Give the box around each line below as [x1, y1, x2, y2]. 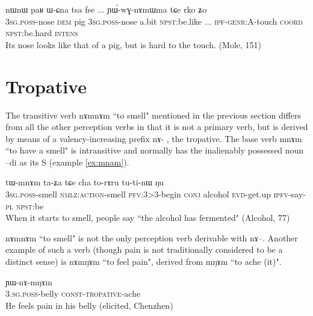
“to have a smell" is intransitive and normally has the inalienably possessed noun [5, 144, 304, 156]
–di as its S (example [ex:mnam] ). [5, 155, 129, 168]
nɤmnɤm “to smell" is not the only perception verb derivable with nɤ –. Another [5, 231, 298, 244]
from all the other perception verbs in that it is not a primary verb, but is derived [5, 120, 308, 133]
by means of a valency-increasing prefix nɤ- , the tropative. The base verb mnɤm [5, 132, 302, 144]
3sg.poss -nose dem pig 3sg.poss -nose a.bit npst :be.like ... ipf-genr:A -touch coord [5, 14, 303, 27]
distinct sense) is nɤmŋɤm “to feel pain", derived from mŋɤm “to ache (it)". [5, 255, 282, 268]
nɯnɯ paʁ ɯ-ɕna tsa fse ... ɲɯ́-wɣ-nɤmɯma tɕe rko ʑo [5, 3, 207, 15]
